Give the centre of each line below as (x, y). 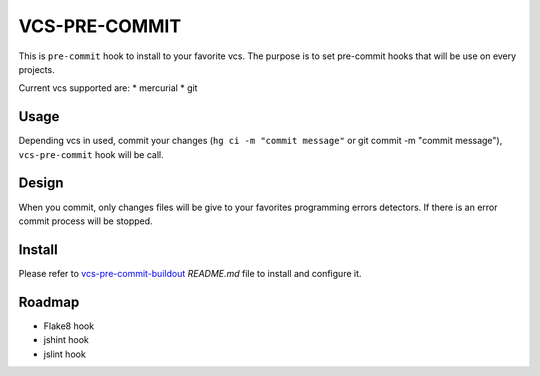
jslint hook (65, 354)
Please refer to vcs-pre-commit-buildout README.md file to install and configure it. (190, 273)
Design (41, 183)
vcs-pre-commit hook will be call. (91, 154)
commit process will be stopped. (86, 221)
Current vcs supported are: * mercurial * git (108, 88)
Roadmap (49, 301)
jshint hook (66, 340)
